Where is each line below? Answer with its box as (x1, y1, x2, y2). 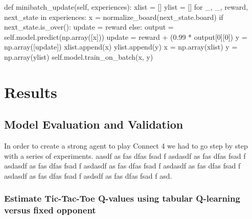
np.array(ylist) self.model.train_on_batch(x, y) (4, 51, 153, 62)
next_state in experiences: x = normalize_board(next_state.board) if (4, 11, 223, 22)
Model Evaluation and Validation (4, 116, 184, 132)
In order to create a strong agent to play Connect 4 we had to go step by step (4, 140, 248, 151)
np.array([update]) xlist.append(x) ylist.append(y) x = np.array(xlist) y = (4, 41, 238, 52)
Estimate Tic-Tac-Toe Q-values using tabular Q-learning (4, 192, 240, 205)
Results (4, 81, 57, 102)
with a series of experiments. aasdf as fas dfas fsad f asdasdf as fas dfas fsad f (4, 150, 246, 161)
